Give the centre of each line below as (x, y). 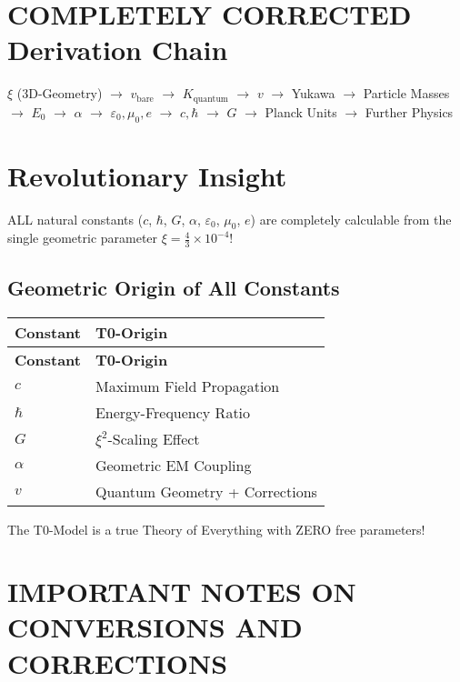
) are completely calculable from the (351, 219)
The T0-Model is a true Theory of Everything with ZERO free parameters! (216, 529)
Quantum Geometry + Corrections (206, 491)
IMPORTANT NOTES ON (182, 592)
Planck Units (301, 111)
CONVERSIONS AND (155, 627)
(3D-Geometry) (60, 93)
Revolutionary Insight (147, 175)
